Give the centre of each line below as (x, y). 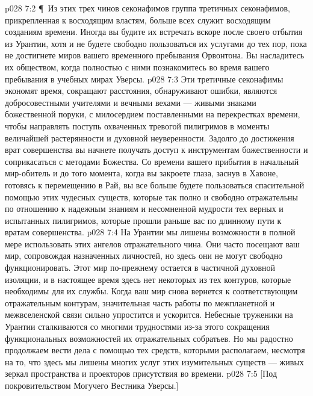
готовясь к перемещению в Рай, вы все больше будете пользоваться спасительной (155, 184)
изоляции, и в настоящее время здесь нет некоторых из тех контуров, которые (148, 279)
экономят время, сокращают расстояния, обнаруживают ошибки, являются (141, 91)
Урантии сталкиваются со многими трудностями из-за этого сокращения (137, 326)
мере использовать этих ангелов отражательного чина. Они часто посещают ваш (152, 243)
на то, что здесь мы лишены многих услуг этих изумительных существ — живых (154, 361)
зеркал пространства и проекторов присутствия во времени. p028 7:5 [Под (141, 373)
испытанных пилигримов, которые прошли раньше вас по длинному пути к (143, 220)
